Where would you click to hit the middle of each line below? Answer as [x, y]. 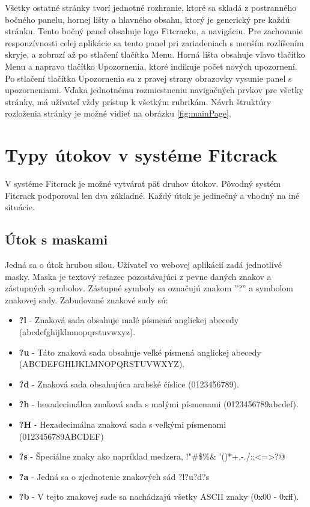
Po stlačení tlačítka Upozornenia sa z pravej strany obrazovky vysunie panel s [148, 78]
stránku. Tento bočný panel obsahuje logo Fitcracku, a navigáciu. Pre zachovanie [154, 31]
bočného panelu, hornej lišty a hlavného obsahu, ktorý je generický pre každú [147, 19]
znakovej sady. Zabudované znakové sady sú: [87, 299]
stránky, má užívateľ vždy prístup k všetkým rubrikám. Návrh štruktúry [138, 101]
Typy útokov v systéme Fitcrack [141, 155]
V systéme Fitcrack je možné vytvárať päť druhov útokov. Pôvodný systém [143, 184]
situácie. [20, 207]
